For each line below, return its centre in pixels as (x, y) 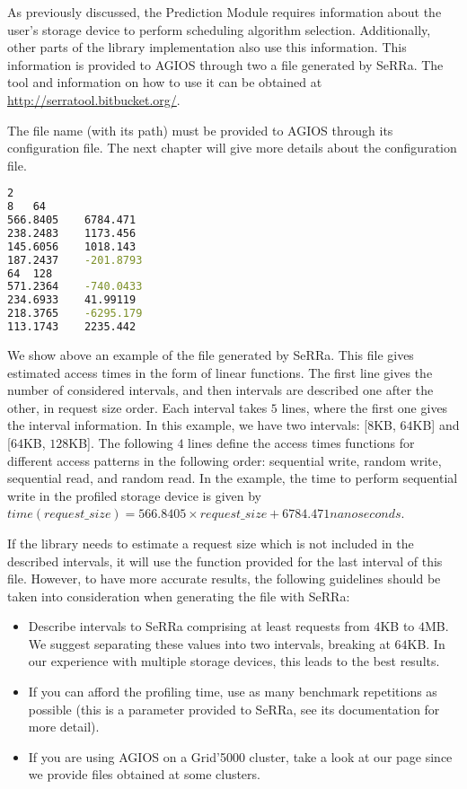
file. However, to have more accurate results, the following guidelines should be (224, 579)
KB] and (436, 425)
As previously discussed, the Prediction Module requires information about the (225, 12)
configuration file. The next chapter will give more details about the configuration (232, 148)
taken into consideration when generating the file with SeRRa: (179, 596)
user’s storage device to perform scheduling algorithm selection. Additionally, (219, 29)
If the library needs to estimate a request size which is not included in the (211, 543)
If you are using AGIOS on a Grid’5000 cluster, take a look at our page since (240, 756)
